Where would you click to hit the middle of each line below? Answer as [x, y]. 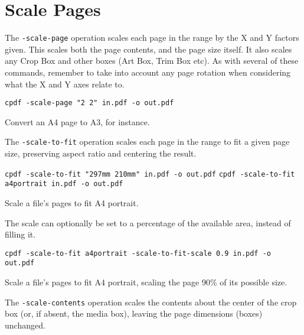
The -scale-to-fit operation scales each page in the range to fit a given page [147, 142]
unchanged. [25, 325]
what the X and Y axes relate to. [65, 84]
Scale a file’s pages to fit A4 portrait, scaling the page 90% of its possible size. [146, 282]
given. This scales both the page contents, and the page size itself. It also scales [148, 49]
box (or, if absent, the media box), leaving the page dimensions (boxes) [134, 313]
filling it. [20, 234]
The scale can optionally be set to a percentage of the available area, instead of [148, 222]
